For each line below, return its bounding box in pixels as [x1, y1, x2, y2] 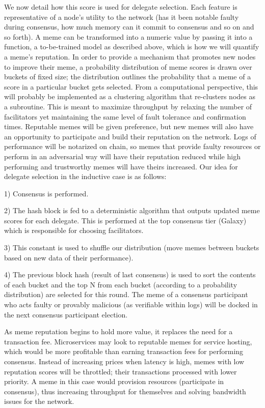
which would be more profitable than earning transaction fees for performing [4, 346, 244, 357]
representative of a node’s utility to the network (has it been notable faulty [4, 11, 239, 22]
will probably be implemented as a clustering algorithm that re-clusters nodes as [4, 91, 255, 102]
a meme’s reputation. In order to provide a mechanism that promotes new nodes [4, 51, 256, 62]
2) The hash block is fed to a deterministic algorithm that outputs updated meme [4, 205, 260, 216]
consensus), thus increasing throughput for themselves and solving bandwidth [4, 386, 246, 396]
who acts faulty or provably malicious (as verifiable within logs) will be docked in [4, 299, 258, 310]
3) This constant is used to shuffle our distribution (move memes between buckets [4, 242, 259, 253]
